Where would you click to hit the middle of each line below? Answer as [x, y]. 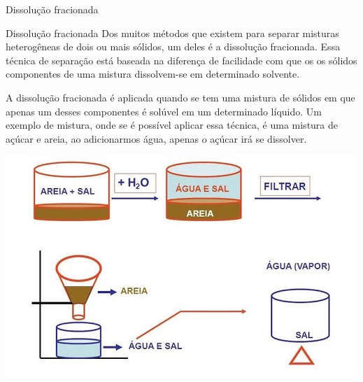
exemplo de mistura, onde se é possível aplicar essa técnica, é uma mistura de [172, 125]
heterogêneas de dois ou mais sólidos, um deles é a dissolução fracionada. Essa [173, 47]
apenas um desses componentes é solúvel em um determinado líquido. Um [164, 111]
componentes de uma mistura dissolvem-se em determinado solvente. [153, 74]
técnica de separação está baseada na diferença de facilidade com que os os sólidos [181, 60]
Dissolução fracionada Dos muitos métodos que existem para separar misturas [172, 33]
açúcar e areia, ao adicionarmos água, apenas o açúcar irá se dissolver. [156, 138]
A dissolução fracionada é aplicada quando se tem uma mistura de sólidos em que [180, 97]
